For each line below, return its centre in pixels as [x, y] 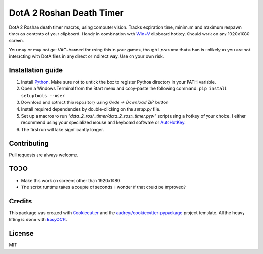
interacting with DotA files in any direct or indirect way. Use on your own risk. [86, 56]
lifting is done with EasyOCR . [38, 220]
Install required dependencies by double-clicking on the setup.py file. [91, 109]
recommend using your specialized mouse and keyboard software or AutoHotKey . [103, 123]
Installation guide [36, 70]
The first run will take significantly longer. [63, 129]
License [21, 233]
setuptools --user [43, 95]
